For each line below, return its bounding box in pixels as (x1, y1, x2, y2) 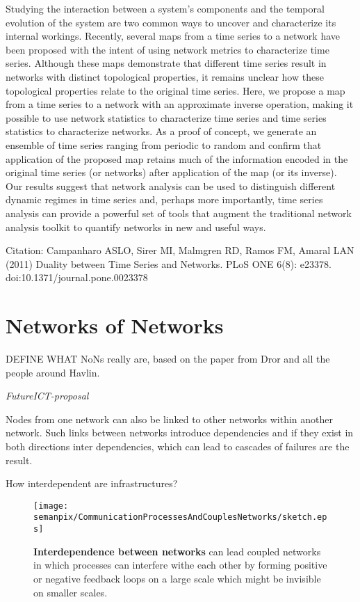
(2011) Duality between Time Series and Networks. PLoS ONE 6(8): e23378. (6, 256, 332, 271)
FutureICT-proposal (6, 388, 89, 403)
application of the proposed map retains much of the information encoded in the (6, 151, 348, 166)
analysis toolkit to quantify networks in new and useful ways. (6, 219, 266, 234)
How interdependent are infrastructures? (6, 476, 178, 491)
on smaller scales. (33, 585, 108, 599)
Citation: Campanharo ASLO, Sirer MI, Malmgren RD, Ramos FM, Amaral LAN (6, 243, 354, 258)
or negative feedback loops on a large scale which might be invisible (33, 571, 321, 585)
